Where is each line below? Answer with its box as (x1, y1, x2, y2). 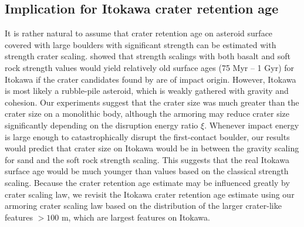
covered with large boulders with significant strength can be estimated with (5, 38, 276, 50)
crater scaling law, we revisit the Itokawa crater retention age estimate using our (5, 188, 295, 200)
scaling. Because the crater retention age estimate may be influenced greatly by (5, 176, 290, 188)
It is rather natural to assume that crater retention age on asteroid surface (5, 27, 273, 39)
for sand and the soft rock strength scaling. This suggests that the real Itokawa (5, 153, 289, 165)
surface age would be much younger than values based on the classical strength (5, 165, 289, 177)
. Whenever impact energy (204, 118, 299, 131)
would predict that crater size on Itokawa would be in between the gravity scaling (5, 142, 299, 154)
